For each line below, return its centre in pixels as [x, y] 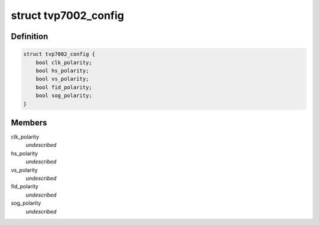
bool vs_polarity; [62, 79]
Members [29, 122]
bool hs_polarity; [62, 70]
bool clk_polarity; [64, 62]
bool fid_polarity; [64, 87]
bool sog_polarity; [64, 96]
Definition [30, 36]
